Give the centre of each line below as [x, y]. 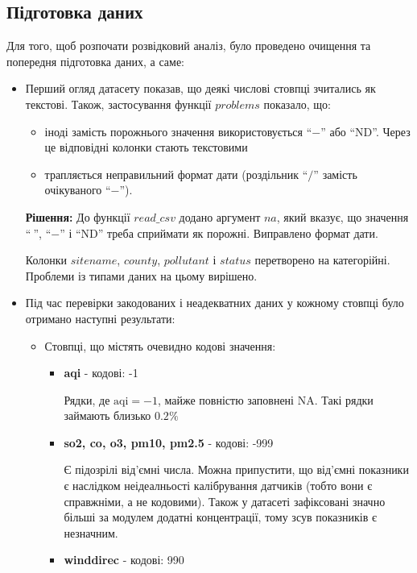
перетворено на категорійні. [322, 260]
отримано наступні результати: [100, 318]
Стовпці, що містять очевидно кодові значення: [160, 345]
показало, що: [297, 104]
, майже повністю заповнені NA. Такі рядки [265, 399]
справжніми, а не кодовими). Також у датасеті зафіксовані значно [225, 501]
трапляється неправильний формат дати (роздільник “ [176, 174]
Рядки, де [87, 399]
